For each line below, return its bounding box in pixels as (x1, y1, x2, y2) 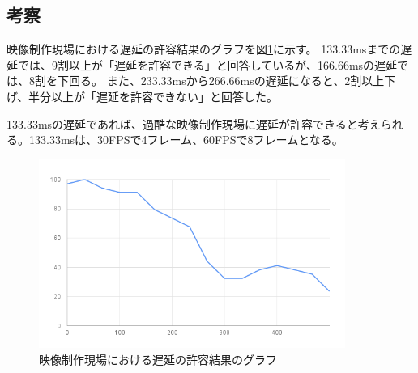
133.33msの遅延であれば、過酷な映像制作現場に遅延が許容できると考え (6, 115, 381, 132)
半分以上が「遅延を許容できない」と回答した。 (28, 87, 279, 104)
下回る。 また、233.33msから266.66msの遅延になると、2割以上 (57, 72, 385, 89)
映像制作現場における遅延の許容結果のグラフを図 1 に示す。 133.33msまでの (6, 40, 401, 57)
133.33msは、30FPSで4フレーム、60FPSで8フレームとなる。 (28, 131, 343, 148)
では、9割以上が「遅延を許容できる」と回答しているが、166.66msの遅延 (17, 56, 398, 73)
